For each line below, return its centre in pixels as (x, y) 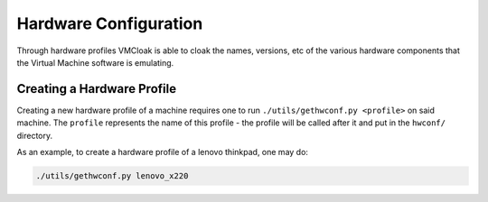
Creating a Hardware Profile (96, 89)
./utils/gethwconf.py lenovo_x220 (112, 176)
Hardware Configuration (110, 23)
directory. (35, 135)
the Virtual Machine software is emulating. (95, 62)
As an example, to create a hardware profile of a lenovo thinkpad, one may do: (163, 152)
